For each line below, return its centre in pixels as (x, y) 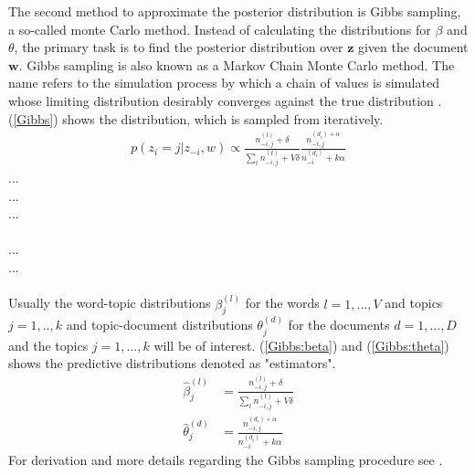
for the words (282, 303)
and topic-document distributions (159, 325)
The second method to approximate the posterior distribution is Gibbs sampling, (235, 11)
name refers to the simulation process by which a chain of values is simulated (224, 83)
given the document (413, 47)
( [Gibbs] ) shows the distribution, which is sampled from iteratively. (196, 118)
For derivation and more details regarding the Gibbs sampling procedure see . (226, 460)
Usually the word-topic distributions (110, 303)
